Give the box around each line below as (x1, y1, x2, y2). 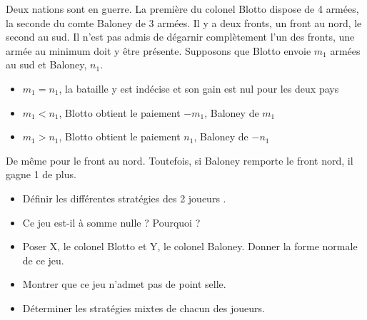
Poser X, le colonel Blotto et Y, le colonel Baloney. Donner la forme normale (22, 239, 358, 254)
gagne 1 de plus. (6, 167, 76, 182)
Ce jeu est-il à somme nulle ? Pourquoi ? (22, 215, 201, 229)
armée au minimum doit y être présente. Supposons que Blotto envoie (6, 43, 311, 58)
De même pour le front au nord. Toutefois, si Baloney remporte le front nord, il (6, 153, 353, 167)
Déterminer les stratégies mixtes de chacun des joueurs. (22, 300, 265, 315)
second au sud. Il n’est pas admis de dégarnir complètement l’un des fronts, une (6, 29, 355, 44)
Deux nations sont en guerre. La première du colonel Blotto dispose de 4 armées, (6, 1, 359, 16)
